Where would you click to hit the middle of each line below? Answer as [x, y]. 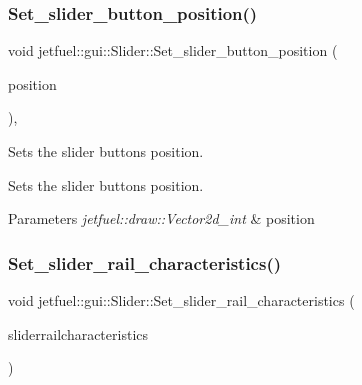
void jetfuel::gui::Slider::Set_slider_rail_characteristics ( [181, 300]
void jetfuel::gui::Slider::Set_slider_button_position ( [173, 50]
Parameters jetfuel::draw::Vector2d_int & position [161, 218]
